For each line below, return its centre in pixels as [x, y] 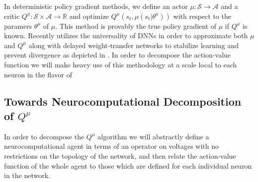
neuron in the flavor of [38, 74]
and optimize [89, 16]
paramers [18, 26]
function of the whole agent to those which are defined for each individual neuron [128, 165]
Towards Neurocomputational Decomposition [123, 101]
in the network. [27, 175]
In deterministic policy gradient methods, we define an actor [96, 6]
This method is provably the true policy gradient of [138, 26]
